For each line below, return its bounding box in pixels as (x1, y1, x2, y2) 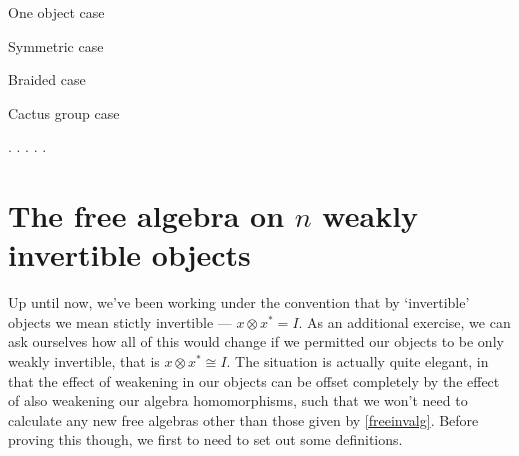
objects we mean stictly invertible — (8, 311, 232, 332)
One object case (8, 2, 105, 22)
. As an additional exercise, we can (298, 311, 511, 332)
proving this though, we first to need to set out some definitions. (8, 429, 403, 450)
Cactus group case (8, 102, 120, 123)
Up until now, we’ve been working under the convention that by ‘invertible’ (8, 292, 470, 313)
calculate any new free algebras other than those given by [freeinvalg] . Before (8, 409, 479, 430)
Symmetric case (8, 35, 104, 56)
